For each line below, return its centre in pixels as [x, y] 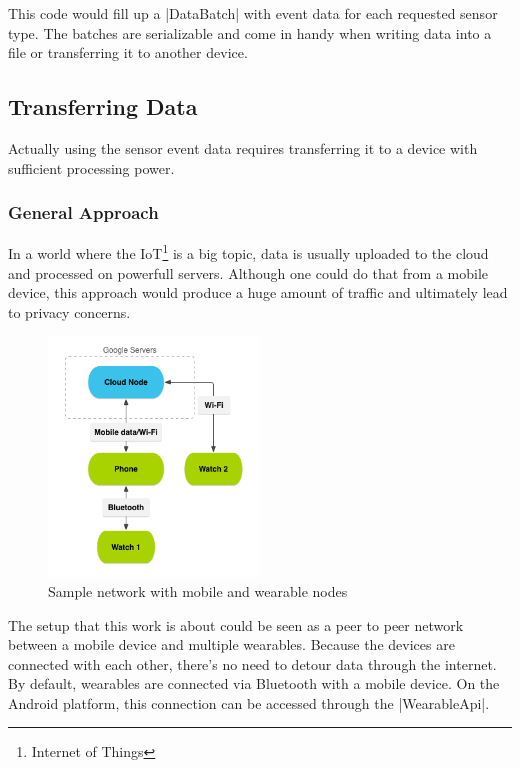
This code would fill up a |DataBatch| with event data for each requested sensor [253, 13]
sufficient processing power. [91, 167]
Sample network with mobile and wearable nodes [198, 590]
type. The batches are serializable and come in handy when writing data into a [250, 32]
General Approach [83, 212]
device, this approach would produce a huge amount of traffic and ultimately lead [258, 292]
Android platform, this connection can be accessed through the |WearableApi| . [249, 702]
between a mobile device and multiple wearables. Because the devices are [231, 644]
